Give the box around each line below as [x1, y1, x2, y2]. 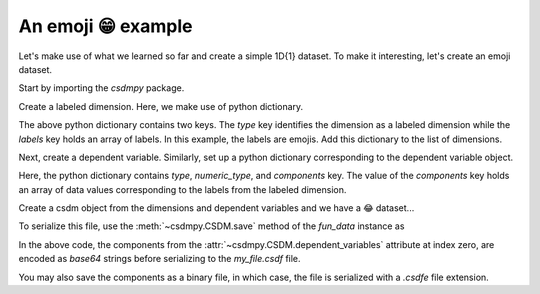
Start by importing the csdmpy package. [18, 82, 185, 94]
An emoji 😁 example [18, 15, 194, 37]
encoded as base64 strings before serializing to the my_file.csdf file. [18, 253, 301, 265]
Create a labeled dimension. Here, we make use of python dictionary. [18, 100, 304, 112]
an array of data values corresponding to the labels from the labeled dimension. [18, 183, 347, 195]
